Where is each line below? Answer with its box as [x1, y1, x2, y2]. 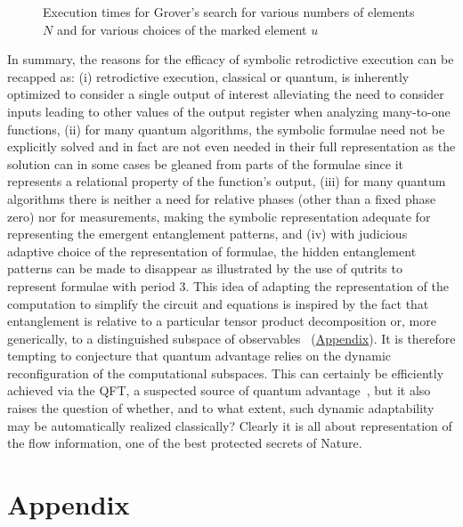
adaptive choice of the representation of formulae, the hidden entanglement [7, 241, 417, 260]
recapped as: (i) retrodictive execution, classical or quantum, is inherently [7, 67, 410, 85]
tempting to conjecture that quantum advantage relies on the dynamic [7, 346, 392, 365]
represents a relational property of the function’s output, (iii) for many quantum [7, 172, 446, 191]
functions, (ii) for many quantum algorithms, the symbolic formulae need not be [7, 119, 445, 138]
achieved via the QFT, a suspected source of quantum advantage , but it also [7, 381, 431, 400]
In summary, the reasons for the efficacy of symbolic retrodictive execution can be [7, 50, 454, 69]
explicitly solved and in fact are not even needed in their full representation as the [7, 137, 456, 156]
